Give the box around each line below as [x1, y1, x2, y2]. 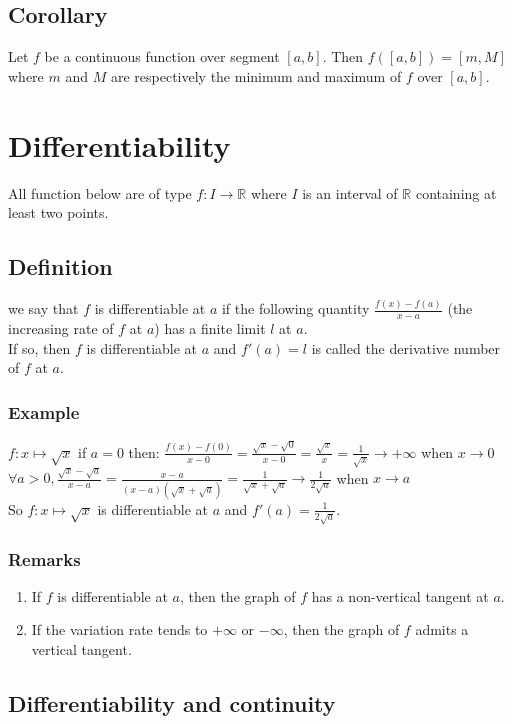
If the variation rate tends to [31, 619, 208, 640]
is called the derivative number [311, 337, 501, 358]
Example [8, 399, 80, 424]
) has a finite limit [154, 318, 266, 339]
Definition [8, 251, 113, 282]
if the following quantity [221, 298, 370, 319]
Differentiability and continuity [8, 688, 336, 719]
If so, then [8, 337, 71, 358]
